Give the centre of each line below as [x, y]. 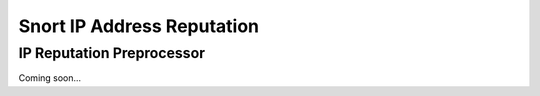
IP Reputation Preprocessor [111, 53]
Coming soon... [50, 78]
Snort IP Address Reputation [139, 26]
